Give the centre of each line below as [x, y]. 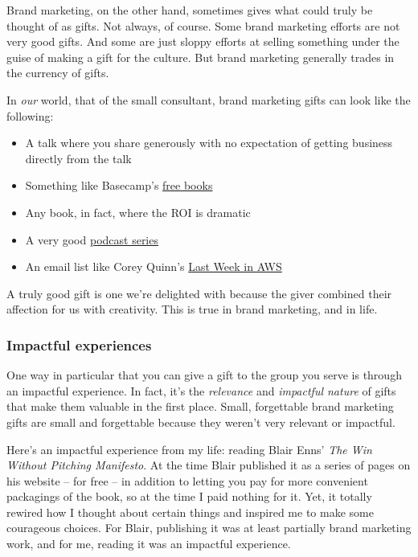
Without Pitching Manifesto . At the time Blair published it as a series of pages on [209, 465]
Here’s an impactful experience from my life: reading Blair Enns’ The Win [189, 449]
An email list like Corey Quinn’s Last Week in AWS [154, 266]
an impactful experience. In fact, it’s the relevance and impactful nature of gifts [201, 390]
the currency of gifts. [58, 73]
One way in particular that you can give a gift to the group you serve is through [204, 375]
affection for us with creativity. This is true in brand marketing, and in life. [192, 309]
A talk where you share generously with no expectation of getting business [209, 143]
